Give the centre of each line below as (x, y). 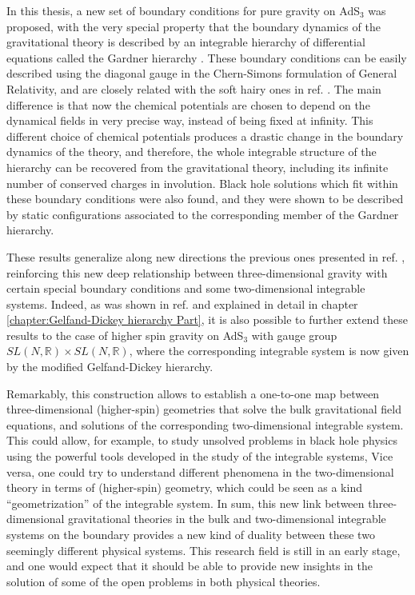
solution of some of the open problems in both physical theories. (164, 581)
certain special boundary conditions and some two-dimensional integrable (186, 288)
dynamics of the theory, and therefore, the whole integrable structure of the (192, 152)
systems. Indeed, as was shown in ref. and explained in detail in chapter (182, 303)
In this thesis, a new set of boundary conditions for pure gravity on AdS (183, 10)
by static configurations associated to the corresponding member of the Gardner (203, 214)
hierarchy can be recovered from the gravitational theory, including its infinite (198, 167)
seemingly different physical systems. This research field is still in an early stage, (204, 550)
